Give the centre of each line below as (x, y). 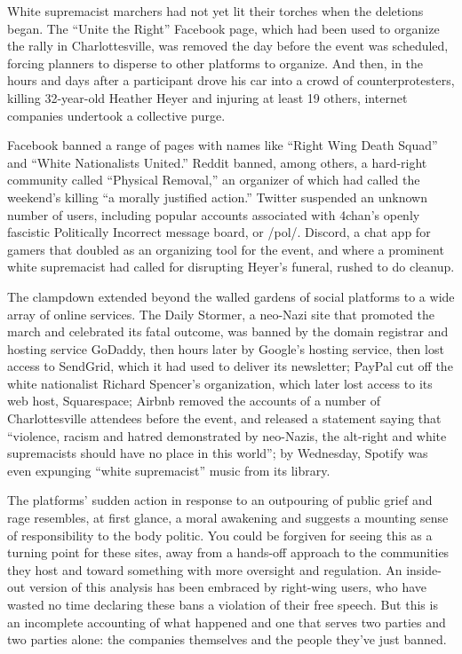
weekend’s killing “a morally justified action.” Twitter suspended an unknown (217, 197)
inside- (424, 569)
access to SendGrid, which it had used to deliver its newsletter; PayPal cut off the (230, 366)
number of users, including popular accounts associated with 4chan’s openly (214, 214)
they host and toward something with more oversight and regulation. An (205, 569)
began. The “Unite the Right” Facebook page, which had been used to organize (223, 28)
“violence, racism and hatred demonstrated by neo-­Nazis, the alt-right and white (227, 435)
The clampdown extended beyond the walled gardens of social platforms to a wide (231, 296)
